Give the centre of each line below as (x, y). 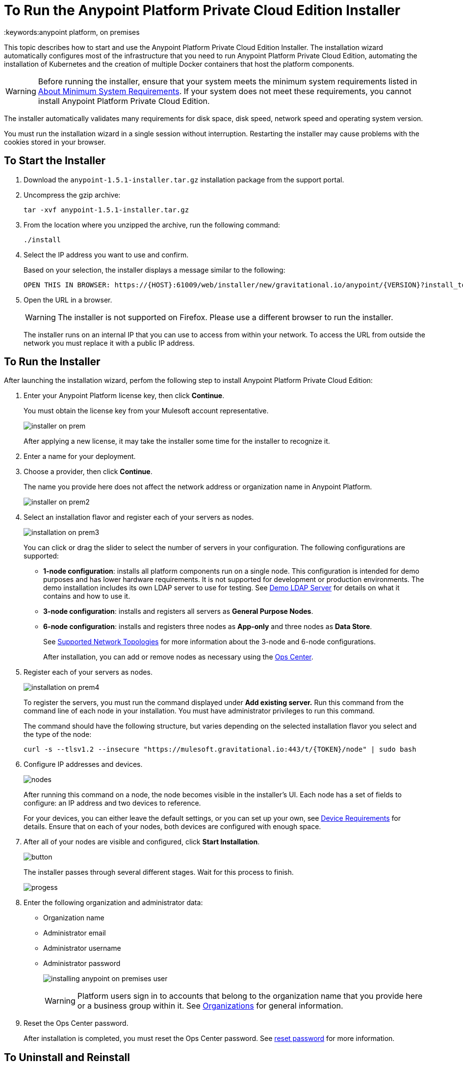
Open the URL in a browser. (68, 300)
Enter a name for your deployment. (80, 456)
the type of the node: (58, 735)
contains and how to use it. (87, 596)
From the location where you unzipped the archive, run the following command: (152, 225)
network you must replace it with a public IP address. (109, 343)
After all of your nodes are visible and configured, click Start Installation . (142, 842)
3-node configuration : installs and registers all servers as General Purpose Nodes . (178, 611)
